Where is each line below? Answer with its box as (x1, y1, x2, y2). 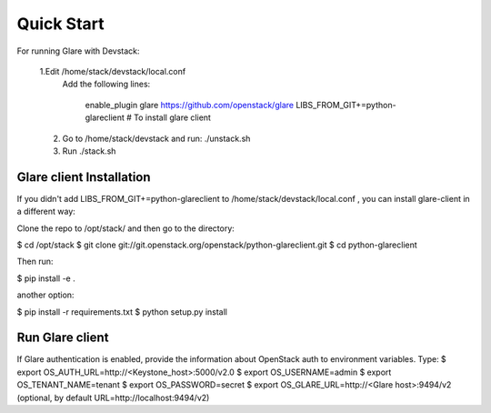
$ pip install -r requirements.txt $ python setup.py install (16, 306, 227, 317)
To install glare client (133, 112, 211, 123)
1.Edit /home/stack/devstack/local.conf (39, 65, 186, 76)
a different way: (16, 206, 76, 217)
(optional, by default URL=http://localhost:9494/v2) (16, 392, 210, 403)
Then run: (16, 256, 54, 267)
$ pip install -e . (16, 273, 76, 284)
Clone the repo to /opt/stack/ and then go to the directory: (16, 223, 235, 234)
